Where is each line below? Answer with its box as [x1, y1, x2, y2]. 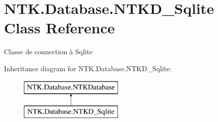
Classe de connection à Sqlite [4, 46, 93, 57]
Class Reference [4, 17, 115, 38]
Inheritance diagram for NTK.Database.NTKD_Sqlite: [4, 63, 172, 73]
